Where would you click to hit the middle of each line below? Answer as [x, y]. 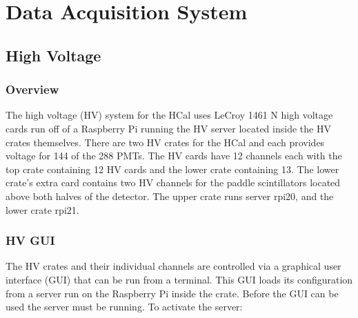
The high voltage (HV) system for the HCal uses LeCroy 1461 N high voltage [169, 115]
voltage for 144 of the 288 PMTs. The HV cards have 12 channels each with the [174, 156]
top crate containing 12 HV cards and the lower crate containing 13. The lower [172, 169]
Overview [32, 89]
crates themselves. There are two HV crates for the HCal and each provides [165, 142]
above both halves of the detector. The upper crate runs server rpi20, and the [170, 196]
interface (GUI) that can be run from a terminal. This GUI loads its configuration [179, 279]
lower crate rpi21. [42, 209]
